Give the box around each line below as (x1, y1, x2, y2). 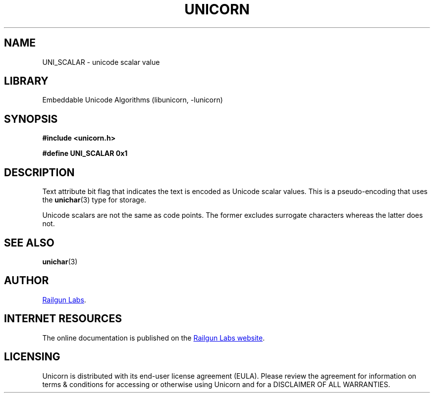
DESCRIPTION (4, 166, 75, 179)
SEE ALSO (4, 236, 54, 249)
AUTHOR (4, 274, 49, 287)
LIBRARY (4, 75, 49, 88)
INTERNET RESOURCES (4, 312, 122, 325)
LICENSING (4, 350, 60, 363)
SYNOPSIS (4, 112, 58, 125)
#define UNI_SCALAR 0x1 (42, 149, 128, 158)
